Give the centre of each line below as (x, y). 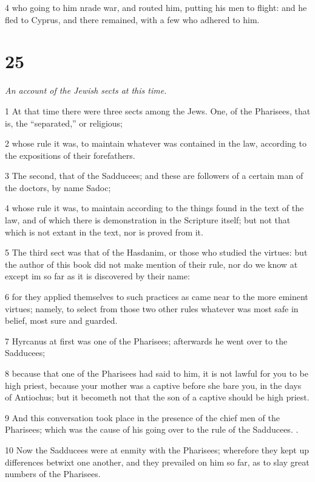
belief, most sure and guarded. (61, 320)
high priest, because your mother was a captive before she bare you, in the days (153, 385)
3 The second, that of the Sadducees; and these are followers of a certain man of (154, 176)
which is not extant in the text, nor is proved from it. (104, 232)
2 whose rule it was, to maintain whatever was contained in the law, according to (156, 143)
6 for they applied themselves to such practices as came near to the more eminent (157, 297)
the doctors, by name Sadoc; (58, 187)
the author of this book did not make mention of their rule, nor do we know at (151, 264)
